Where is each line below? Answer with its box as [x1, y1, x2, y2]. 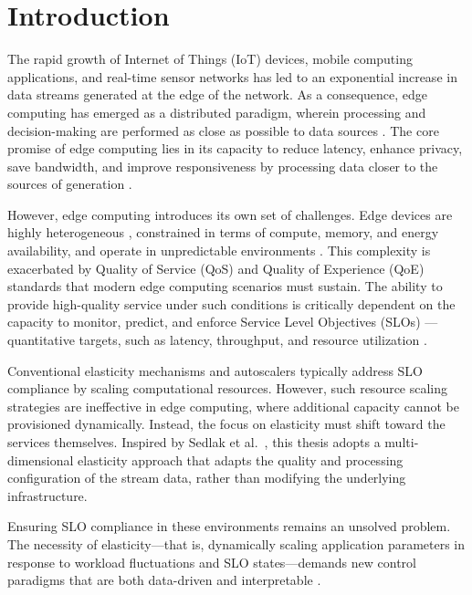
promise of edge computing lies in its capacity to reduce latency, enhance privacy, [7, 139, 463, 158]
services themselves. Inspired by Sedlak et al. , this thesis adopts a [7, 433, 381, 451]
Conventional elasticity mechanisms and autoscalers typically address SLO [7, 360, 424, 380]
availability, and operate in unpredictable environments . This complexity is [7, 241, 431, 260]
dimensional [7, 450, 74, 469]
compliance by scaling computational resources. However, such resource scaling [7, 379, 448, 398]
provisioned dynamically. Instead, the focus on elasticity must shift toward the [7, 414, 446, 433]
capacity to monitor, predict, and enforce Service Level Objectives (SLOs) [7, 312, 421, 331]
